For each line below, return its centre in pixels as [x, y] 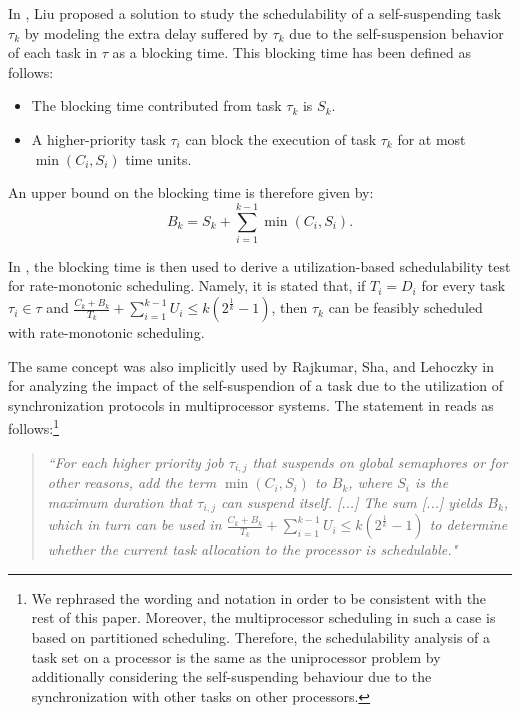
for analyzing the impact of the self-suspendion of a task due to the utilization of [256, 385]
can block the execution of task [281, 138]
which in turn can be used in [134, 524]
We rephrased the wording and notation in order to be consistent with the [259, 597]
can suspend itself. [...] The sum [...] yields [351, 501]
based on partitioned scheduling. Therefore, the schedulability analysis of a [261, 636]
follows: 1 [34, 427]
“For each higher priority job [135, 461]
